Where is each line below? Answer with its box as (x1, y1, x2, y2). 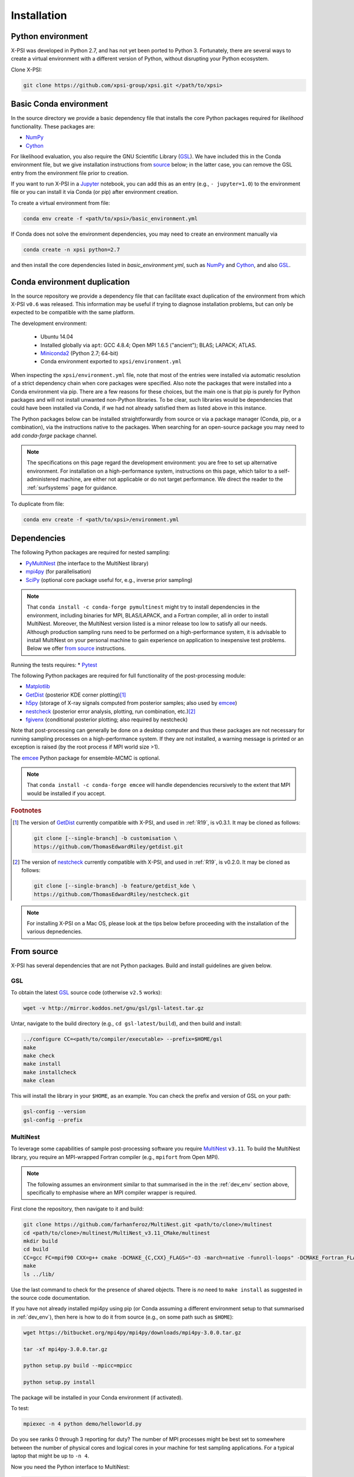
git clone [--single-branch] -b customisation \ (33, 835, 177, 842)
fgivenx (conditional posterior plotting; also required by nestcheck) (25, 716, 188, 723)
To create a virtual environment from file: (11, 199, 110, 206)
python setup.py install (23, 1379, 96, 1385)
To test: (11, 1405, 29, 1412)
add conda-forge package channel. (11, 432, 97, 439)
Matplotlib (25, 683, 50, 690)
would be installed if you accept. (27, 789, 106, 797)
